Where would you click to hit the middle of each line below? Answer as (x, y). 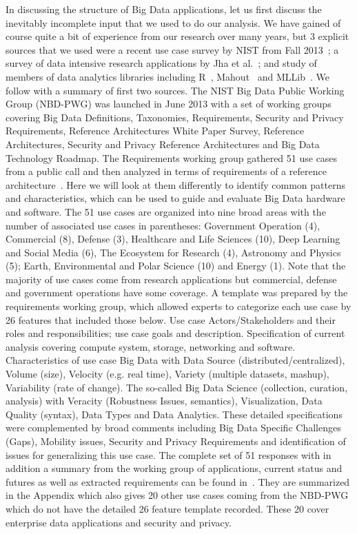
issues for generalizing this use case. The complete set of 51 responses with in (169, 454)
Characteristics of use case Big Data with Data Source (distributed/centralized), (175, 360)
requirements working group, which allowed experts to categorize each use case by (178, 306)
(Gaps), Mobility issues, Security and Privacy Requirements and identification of (176, 441)
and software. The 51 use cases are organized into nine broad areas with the (166, 211)
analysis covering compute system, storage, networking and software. (151, 346)
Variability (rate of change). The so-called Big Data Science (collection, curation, (177, 387)
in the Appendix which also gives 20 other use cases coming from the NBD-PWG (177, 495)
